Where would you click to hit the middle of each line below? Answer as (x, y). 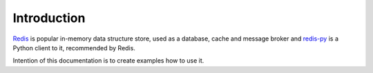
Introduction (49, 18)
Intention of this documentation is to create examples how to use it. (108, 61)
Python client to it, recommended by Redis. (74, 48)
